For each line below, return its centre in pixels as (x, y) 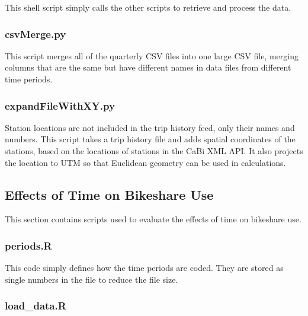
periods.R (28, 245)
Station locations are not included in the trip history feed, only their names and (150, 127)
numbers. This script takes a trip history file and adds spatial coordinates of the (150, 139)
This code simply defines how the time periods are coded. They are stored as (144, 268)
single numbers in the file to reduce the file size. (92, 279)
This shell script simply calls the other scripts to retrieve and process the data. (148, 7)
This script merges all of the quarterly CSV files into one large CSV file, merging (152, 55)
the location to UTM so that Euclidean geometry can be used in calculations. (145, 162)
